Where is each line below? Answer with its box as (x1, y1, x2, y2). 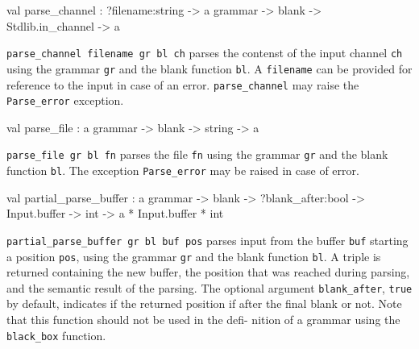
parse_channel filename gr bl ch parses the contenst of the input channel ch (6, 44, 403, 61)
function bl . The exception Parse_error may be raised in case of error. (6, 162, 359, 179)
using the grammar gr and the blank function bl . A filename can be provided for (6, 60, 413, 77)
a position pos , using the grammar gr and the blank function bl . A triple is (6, 247, 381, 264)
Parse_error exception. (6, 92, 124, 109)
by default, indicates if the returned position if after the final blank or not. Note (6, 295, 402, 312)
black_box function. (6, 326, 106, 343)
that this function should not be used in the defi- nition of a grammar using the (6, 311, 400, 328)
